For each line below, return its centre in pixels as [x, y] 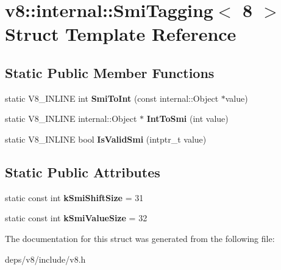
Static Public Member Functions [110, 72]
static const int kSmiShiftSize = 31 [74, 197]
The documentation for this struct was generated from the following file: [140, 238]
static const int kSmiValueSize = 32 [76, 218]
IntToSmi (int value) [187, 119]
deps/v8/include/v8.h [45, 259]
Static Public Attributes [83, 172]
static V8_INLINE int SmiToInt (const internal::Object [112, 98]
